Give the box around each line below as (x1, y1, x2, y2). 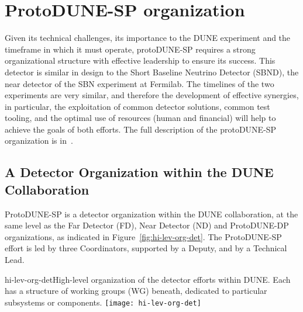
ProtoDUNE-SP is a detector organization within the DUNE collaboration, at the (5, 207, 298, 220)
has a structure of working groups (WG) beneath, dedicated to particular (5, 285, 267, 297)
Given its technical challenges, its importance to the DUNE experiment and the (5, 32, 291, 44)
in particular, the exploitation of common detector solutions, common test (5, 100, 270, 112)
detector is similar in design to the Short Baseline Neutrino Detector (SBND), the (5, 65, 299, 78)
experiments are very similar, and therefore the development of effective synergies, (5, 89, 299, 101)
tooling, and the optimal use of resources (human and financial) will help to (5, 112, 276, 124)
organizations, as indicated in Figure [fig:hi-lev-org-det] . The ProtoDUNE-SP (5, 230, 282, 242)
